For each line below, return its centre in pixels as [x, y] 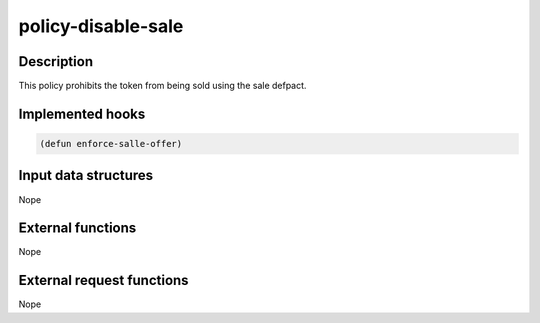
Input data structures [86, 175]
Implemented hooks [82, 113]
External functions [77, 228]
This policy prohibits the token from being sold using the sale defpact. [162, 86]
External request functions [103, 280]
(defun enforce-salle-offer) [111, 144]
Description [56, 61]
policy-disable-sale [101, 26]
